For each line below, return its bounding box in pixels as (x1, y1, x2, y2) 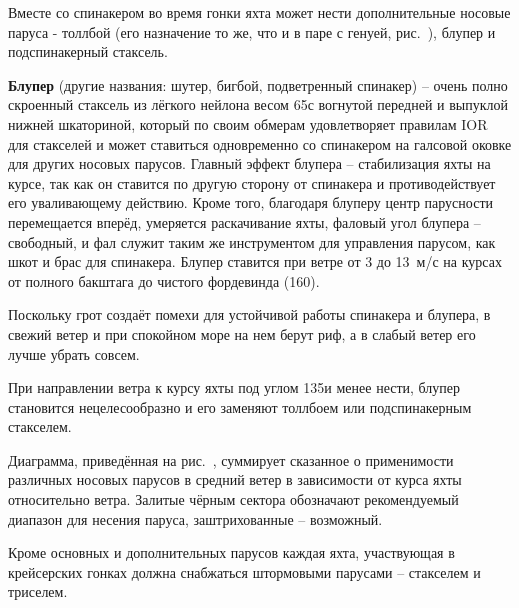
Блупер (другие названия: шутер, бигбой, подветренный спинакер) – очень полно (8, 74, 508, 95)
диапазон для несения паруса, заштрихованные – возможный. (8, 508, 383, 529)
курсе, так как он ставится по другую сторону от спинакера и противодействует (8, 172, 496, 193)
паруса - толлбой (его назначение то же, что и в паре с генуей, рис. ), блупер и (8, 21, 496, 42)
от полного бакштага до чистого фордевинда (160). (8, 270, 320, 291)
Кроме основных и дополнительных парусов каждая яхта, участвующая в (8, 542, 455, 563)
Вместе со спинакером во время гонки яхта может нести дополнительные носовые (8, 2, 511, 22)
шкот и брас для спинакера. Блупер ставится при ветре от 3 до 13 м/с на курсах (8, 251, 502, 272)
